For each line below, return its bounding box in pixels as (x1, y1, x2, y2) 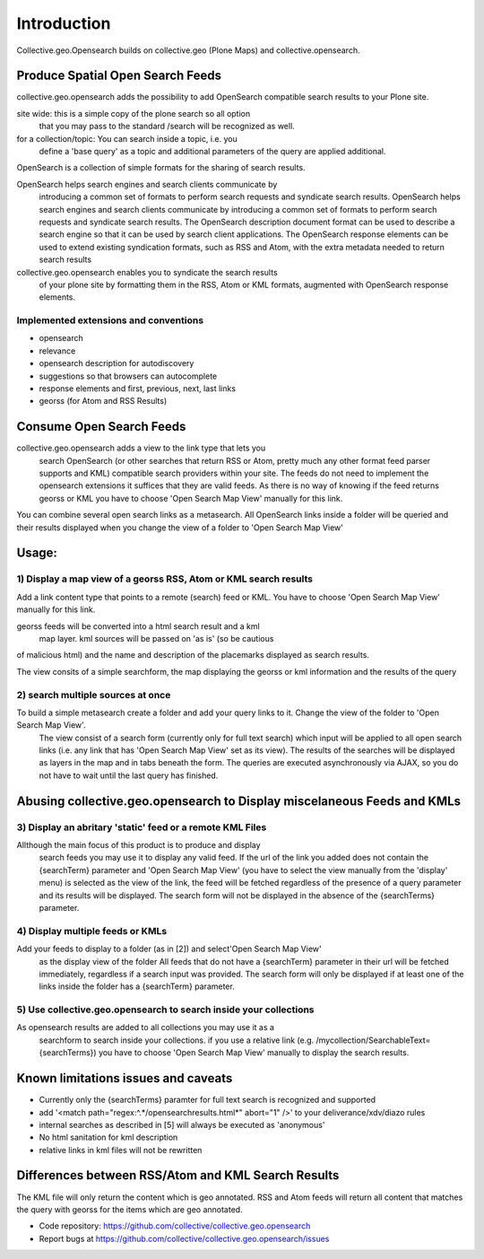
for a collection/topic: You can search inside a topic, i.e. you (16, 133, 238, 144)
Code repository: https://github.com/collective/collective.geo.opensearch (39, 1220, 311, 1231)
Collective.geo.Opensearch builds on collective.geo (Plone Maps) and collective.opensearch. (16, 45, 360, 56)
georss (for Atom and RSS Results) (39, 396, 168, 407)
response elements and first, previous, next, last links (39, 383, 237, 394)
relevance (39, 345, 76, 356)
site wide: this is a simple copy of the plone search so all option (16, 108, 251, 118)
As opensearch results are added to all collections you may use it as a (16, 1022, 275, 1033)
